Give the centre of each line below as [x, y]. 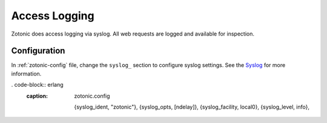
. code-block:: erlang [37, 85]
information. [26, 74]
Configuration [38, 51]
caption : [37, 96]
